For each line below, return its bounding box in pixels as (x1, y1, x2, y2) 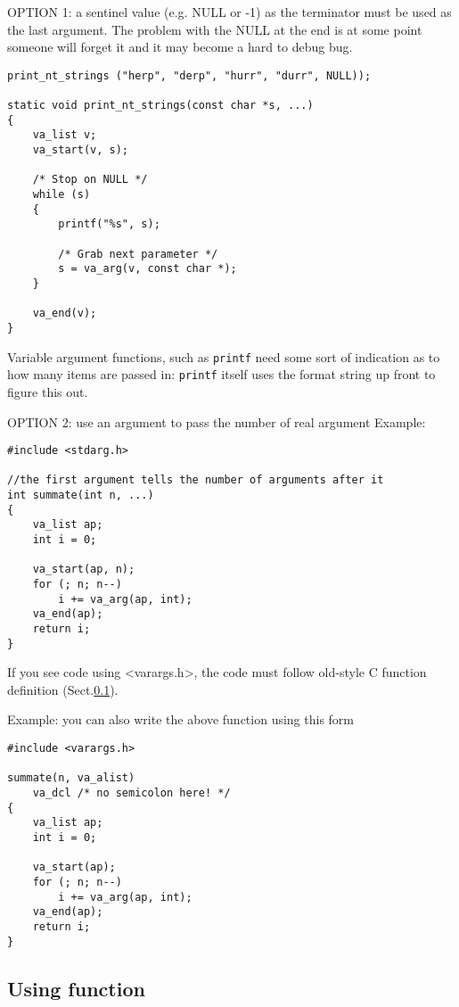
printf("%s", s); (58, 218, 160, 231)
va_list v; (32, 128, 97, 142)
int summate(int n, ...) (7, 489, 154, 502)
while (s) (32, 188, 91, 202)
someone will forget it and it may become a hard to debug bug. (7, 37, 353, 56)
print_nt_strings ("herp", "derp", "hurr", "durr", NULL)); (7, 69, 372, 82)
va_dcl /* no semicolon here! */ (32, 787, 231, 800)
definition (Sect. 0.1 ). (7, 680, 119, 698)
